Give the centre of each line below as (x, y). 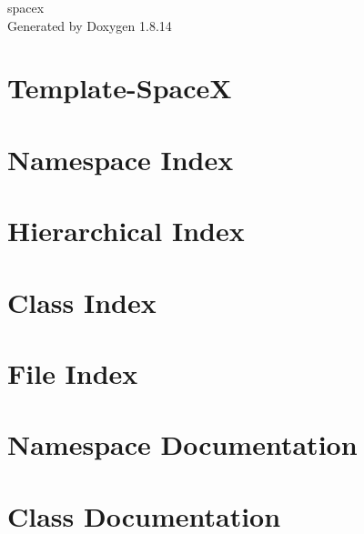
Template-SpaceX (120, 88)
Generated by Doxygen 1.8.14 (90, 25)
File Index (73, 373)
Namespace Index (121, 159)
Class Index (82, 302)
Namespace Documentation (182, 444)
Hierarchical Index (126, 231)
